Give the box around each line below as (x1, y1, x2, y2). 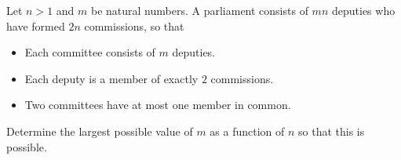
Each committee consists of (24, 44, 155, 60)
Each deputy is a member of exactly (24, 70, 199, 86)
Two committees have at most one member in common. (24, 96, 291, 113)
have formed (6, 17, 65, 34)
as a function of (210, 122, 285, 139)
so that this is (298, 122, 365, 139)
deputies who (331, 2, 396, 18)
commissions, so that (84, 17, 184, 34)
